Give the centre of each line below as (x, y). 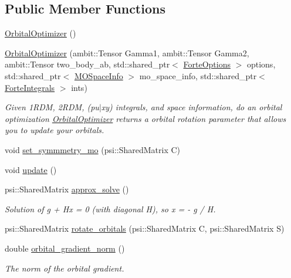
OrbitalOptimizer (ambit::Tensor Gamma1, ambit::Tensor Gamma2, (127, 52)
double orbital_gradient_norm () (65, 248)
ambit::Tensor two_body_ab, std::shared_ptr (87, 64)
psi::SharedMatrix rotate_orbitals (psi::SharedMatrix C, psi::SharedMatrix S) (145, 228)
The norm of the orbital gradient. (65, 268)
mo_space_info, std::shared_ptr (198, 75)
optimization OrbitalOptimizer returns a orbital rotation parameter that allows (145, 118)
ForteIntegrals (30, 87)
